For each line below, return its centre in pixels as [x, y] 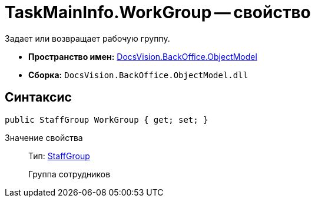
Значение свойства [44, 137]
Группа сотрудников [69, 174]
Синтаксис [38, 97]
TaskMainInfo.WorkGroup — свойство [158, 12]
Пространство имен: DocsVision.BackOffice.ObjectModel [143, 56]
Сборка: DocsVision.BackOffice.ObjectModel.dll [138, 75]
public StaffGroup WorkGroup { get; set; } [107, 119]
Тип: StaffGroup [59, 156]
